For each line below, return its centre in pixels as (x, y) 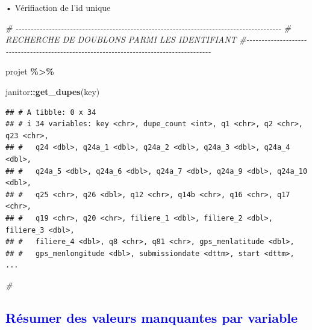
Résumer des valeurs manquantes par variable (152, 317)
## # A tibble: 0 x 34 (51, 112)
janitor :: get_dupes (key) (53, 91)
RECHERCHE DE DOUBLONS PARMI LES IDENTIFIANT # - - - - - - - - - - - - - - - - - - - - (156, 39)
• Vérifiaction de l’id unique (58, 7)
